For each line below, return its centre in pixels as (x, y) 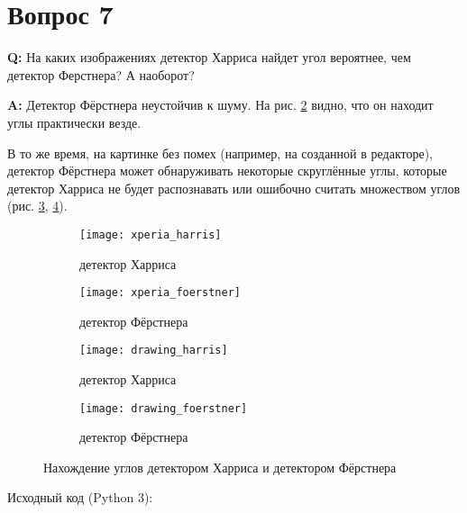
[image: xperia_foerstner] (160, 293)
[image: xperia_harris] (151, 234)
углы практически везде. (74, 122)
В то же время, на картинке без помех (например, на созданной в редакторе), (220, 153)
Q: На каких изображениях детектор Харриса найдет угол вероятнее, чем (209, 57)
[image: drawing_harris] (154, 351)
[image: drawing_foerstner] (164, 408)
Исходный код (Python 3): (80, 497)
